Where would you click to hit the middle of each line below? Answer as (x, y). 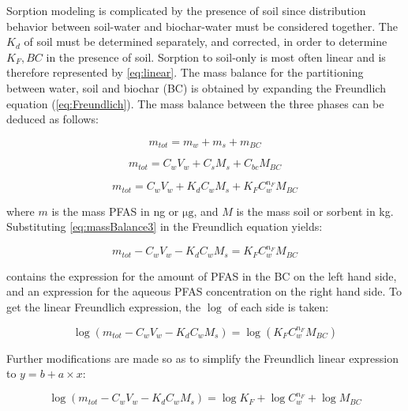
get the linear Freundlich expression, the (104, 306)
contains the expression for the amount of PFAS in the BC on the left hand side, (202, 275)
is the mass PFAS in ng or (115, 211)
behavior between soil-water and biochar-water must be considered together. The (202, 26)
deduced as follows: (52, 119)
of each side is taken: (279, 306)
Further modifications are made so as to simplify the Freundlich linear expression (202, 358)
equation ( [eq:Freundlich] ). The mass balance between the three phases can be (195, 103)
